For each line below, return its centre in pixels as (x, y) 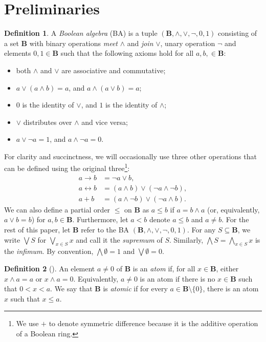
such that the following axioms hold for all (127, 53)
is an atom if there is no (178, 278)
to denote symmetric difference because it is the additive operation (153, 323)
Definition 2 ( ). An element (50, 268)
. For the (235, 219)
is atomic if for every (135, 288)
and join (140, 43)
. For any (201, 229)
